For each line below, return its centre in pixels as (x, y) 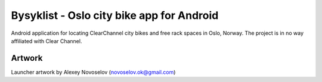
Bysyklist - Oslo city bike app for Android (115, 15)
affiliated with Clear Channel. (47, 41)
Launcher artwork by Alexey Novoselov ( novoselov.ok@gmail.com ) (93, 72)
